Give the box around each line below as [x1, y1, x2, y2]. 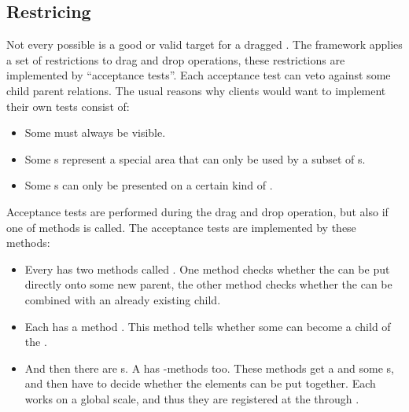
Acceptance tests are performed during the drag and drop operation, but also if [6, 203, 389, 219]
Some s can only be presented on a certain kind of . [24, 177, 273, 193]
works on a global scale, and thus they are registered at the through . [24, 390, 359, 406]
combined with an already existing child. [24, 291, 221, 307]
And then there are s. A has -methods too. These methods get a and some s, [24, 359, 394, 376]
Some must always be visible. [24, 124, 166, 141]
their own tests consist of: [6, 97, 130, 114]
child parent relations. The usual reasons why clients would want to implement [6, 82, 386, 98]
